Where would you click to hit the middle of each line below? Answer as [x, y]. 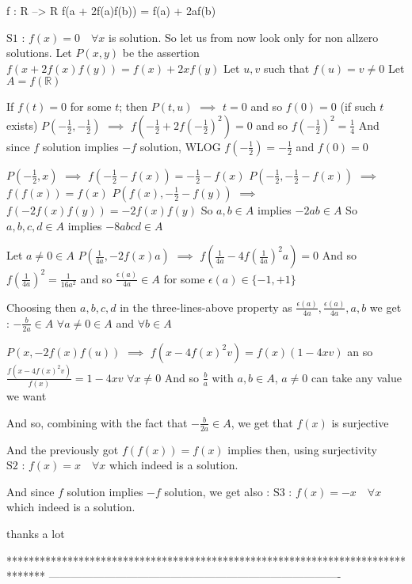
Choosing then [42, 307]
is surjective [360, 422]
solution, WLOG [180, 146]
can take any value [357, 377]
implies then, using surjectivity [302, 449]
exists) [22, 125]
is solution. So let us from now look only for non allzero [244, 37]
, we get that [262, 422]
